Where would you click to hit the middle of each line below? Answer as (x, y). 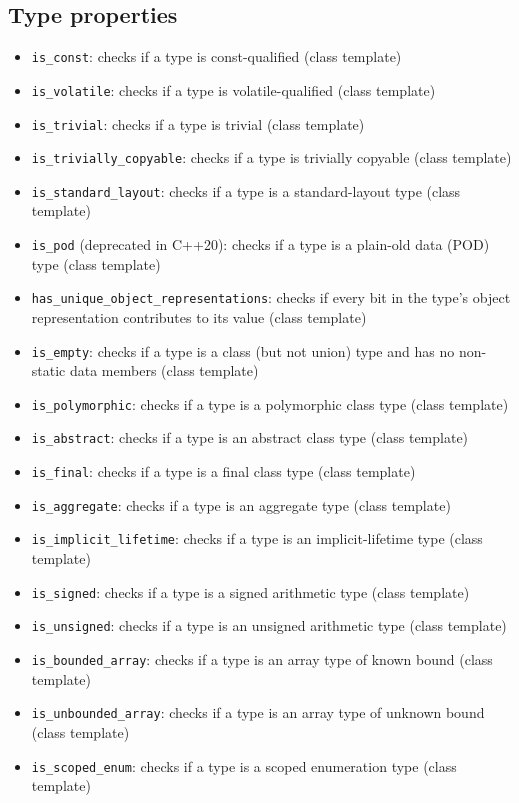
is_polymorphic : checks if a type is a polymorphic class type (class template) (270, 403)
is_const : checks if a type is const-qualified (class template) (216, 56)
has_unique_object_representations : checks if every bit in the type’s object (271, 297)
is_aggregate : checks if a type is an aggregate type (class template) (241, 504)
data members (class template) (164, 370)
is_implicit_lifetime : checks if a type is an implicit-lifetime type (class (257, 538)
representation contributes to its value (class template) (199, 316)
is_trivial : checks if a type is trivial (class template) (198, 123)
